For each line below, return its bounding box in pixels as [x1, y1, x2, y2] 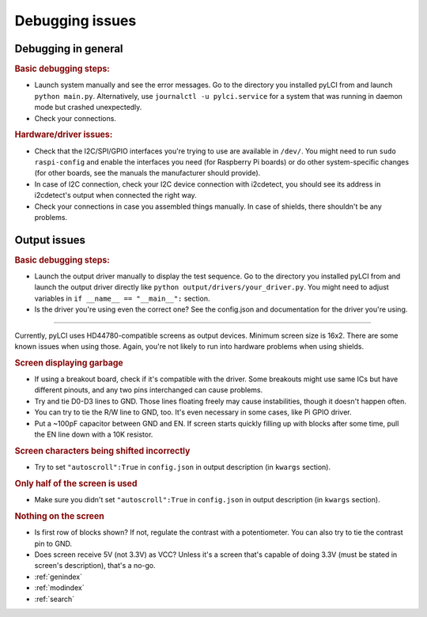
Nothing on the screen [14, 510, 104, 521]
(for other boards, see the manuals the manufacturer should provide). [34, 168, 261, 178]
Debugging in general [14, 42, 123, 55]
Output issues [14, 233, 86, 247]
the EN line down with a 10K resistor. [34, 430, 153, 439]
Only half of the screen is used [14, 478, 138, 489]
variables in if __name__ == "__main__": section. [34, 293, 210, 303]
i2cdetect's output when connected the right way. [34, 191, 197, 200]
